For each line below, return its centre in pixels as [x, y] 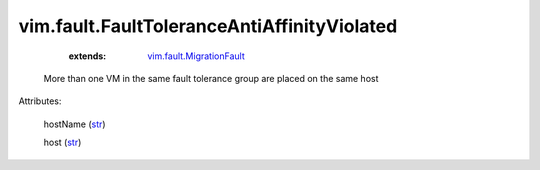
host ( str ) [62, 142]
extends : [87, 56]
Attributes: [40, 101]
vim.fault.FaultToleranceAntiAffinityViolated [208, 26]
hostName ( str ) [74, 124]
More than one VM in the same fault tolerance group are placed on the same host [211, 78]
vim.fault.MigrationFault [196, 56]
